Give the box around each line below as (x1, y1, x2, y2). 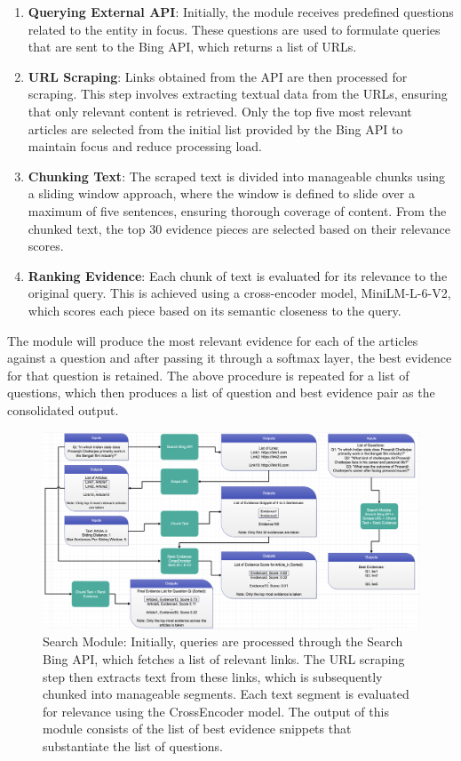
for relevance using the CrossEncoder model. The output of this (43, 701, 389, 720)
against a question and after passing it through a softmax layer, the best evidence (7, 348, 452, 367)
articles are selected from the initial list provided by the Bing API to (28, 119, 403, 138)
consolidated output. (7, 400, 119, 419)
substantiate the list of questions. (43, 736, 223, 755)
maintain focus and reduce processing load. (28, 137, 263, 156)
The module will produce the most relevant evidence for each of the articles (7, 331, 418, 349)
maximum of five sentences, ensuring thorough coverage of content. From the (28, 201, 447, 220)
